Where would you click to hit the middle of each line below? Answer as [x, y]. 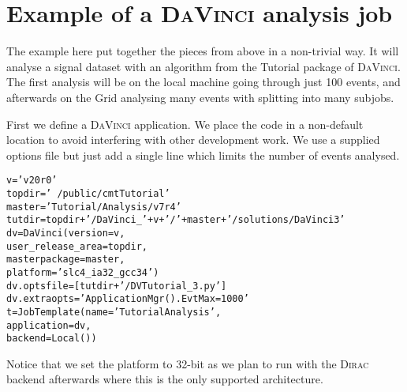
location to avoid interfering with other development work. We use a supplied [193, 139]
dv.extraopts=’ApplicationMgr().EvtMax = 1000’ [128, 299]
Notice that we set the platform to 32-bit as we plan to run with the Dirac [188, 363]
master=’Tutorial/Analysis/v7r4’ [94, 207]
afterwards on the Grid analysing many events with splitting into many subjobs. [200, 97]
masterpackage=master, [66, 260]
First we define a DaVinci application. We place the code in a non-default [185, 124]
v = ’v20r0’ [32, 181]
